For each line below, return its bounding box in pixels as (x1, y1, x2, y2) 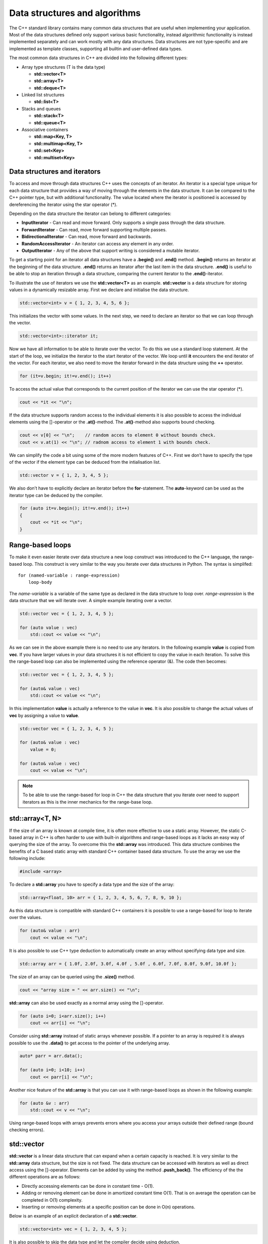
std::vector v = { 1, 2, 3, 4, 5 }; (19, 473, 109, 478)
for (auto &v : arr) (19, 1100, 69, 1106)
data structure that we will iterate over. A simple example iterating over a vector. (9, 598, 172, 604)
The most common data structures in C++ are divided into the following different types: (9, 55, 188, 61)
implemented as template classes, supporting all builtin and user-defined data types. (9, 45, 183, 52)
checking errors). (9, 1127, 45, 1133)
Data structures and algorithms (9, 7, 141, 18)
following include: (9, 855, 46, 861)
